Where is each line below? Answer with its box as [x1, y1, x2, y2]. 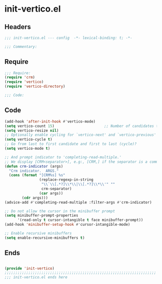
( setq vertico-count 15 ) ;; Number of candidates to [4, 124, 161, 128]
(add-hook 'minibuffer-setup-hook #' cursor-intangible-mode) [4, 222, 131, 227]
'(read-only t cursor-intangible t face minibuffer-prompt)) [17, 218, 144, 222]
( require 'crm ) [4, 75, 35, 80]
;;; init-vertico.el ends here [4, 275, 68, 280]
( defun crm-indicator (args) [4, 164, 63, 169]
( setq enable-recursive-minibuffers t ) [4, 235, 85, 240]
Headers [4, 23, 31, 31]
